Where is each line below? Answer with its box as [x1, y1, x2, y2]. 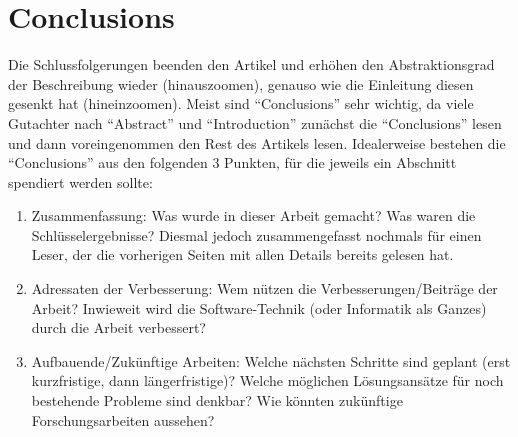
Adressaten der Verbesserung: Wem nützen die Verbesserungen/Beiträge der [31, 278, 498, 299]
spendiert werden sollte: [8, 171, 153, 192]
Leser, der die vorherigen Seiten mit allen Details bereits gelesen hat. [31, 244, 454, 265]
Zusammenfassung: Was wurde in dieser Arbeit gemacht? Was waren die [31, 205, 476, 226]
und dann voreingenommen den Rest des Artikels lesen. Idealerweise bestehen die [8, 132, 506, 153]
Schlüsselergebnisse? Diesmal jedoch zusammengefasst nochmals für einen [31, 224, 482, 245]
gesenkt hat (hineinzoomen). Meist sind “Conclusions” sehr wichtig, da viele [8, 93, 474, 114]
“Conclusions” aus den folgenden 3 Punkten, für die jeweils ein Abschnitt [8, 152, 457, 173]
